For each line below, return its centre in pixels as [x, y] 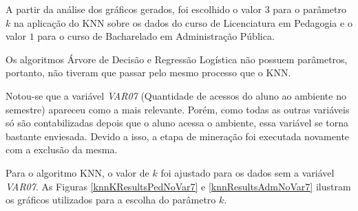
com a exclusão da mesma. [62, 149]
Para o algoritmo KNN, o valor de [77, 172]
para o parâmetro [309, 9]
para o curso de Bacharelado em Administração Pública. [156, 36]
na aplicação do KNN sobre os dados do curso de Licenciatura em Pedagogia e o [183, 22]
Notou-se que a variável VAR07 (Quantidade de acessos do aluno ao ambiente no [176, 95]
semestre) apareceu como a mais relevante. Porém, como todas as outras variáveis [178, 109]
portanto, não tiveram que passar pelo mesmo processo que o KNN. [148, 73]
